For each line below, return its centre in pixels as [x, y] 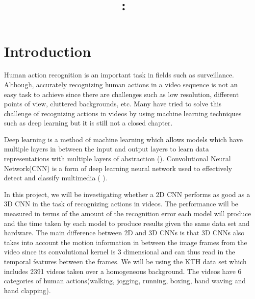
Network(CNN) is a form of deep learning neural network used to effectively [118, 168]
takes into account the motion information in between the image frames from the [126, 242]
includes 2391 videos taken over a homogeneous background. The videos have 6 [123, 271]
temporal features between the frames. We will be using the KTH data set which [125, 261]
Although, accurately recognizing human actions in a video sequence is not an [121, 84]
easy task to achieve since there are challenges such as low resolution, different [121, 94]
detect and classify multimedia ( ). [56, 178]
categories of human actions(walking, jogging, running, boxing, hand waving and [125, 281]
